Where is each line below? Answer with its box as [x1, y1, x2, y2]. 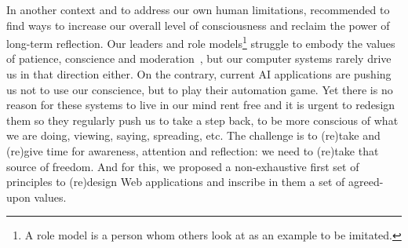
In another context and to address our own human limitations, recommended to [6, 2, 390, 17]
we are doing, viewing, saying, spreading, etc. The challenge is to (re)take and [6, 127, 381, 144]
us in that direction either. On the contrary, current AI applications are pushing [6, 66, 392, 82]
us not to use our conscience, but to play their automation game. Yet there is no [6, 81, 393, 97]
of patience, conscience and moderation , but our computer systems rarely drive [6, 50, 392, 67]
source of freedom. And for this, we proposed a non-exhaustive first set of [6, 158, 359, 174]
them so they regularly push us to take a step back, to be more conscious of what [6, 111, 399, 128]
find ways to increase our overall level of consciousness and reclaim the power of [6, 16, 390, 33]
